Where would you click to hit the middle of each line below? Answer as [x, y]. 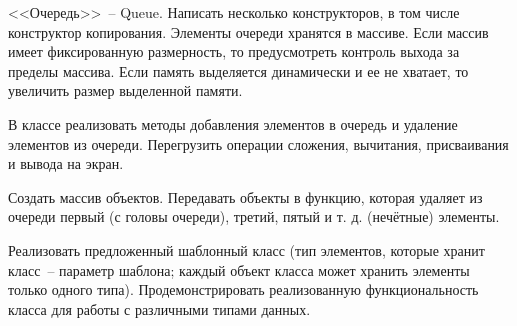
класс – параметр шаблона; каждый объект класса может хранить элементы [239, 269]
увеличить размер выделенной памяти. [125, 90]
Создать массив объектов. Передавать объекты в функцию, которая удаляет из [245, 196]
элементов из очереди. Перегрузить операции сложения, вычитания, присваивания [258, 143]
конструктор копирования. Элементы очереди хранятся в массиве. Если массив [248, 31]
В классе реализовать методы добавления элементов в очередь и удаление [233, 123]
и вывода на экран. [66, 163]
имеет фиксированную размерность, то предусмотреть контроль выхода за [234, 51]
